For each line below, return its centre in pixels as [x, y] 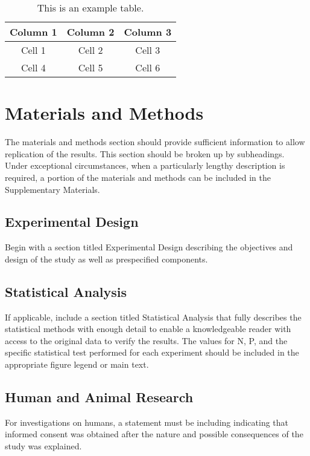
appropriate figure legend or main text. [77, 364]
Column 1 [33, 32]
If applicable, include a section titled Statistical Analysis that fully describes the [153, 317]
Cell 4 [33, 67]
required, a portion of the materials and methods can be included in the [138, 177]
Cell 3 [148, 50]
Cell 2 [90, 50]
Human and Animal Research [99, 397]
